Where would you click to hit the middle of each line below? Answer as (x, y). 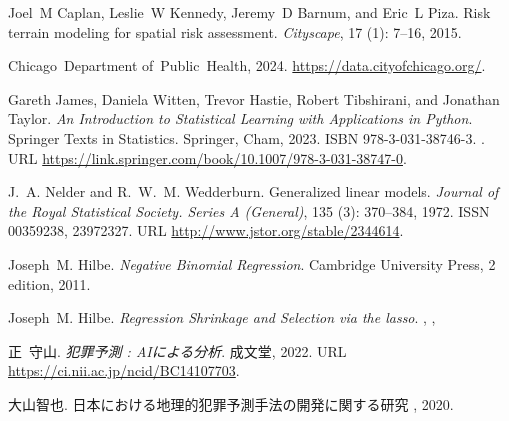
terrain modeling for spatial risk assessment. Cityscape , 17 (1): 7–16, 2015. (235, 31)
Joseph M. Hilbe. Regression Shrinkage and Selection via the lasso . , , (222, 317)
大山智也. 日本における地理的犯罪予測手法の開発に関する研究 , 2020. (231, 403)
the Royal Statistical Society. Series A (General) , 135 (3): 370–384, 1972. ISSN (249, 210)
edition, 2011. (49, 283)
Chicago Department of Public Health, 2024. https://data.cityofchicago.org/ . (247, 65)
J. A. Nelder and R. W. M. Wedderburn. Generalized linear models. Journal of (253, 191)
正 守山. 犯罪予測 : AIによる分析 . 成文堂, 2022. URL (177, 350)
